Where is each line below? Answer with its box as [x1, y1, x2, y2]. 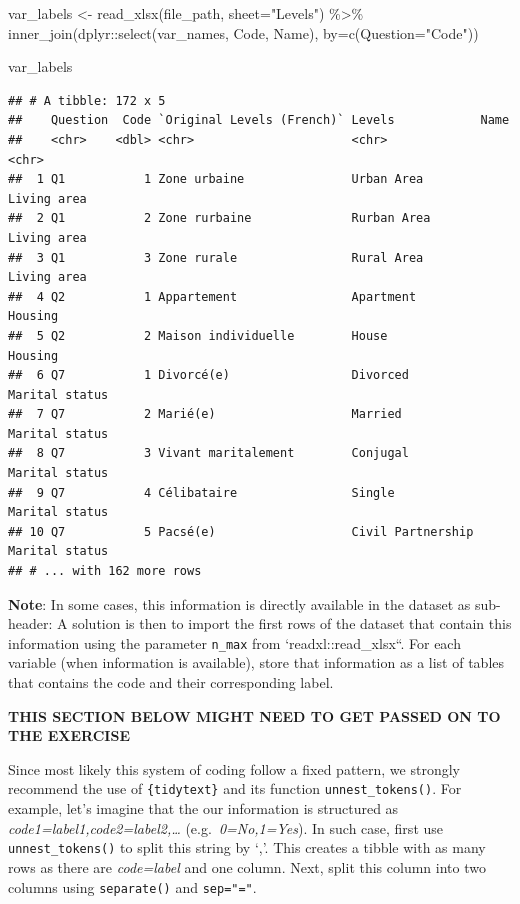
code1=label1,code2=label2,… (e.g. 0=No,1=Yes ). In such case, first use [8, 817, 443, 838]
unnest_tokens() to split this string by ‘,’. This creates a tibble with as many [8, 837, 486, 858]
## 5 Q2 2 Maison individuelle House [8, 328, 388, 343]
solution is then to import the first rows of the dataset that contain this [72, 613, 512, 634]
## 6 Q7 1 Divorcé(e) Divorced [8, 368, 409, 383]
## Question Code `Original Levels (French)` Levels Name [8, 113, 510, 128]
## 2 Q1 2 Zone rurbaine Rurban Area [8, 211, 431, 226]
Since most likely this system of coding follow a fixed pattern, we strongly [8, 758, 460, 779]
